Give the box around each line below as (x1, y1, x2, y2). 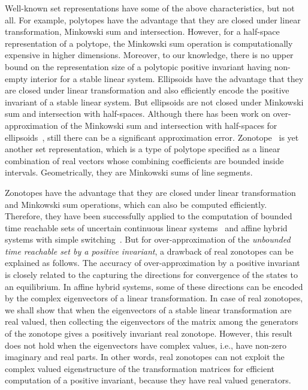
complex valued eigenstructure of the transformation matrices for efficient (5, 362, 275, 374)
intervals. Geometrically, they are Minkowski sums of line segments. (5, 166, 253, 179)
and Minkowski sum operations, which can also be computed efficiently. (5, 198, 267, 210)
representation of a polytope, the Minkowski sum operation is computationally (5, 37, 293, 49)
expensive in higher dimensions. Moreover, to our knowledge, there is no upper (5, 49, 294, 61)
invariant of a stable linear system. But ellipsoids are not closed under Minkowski (5, 95, 304, 108)
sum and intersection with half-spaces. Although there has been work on (5, 107, 271, 120)
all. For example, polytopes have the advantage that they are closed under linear (5, 13, 301, 26)
